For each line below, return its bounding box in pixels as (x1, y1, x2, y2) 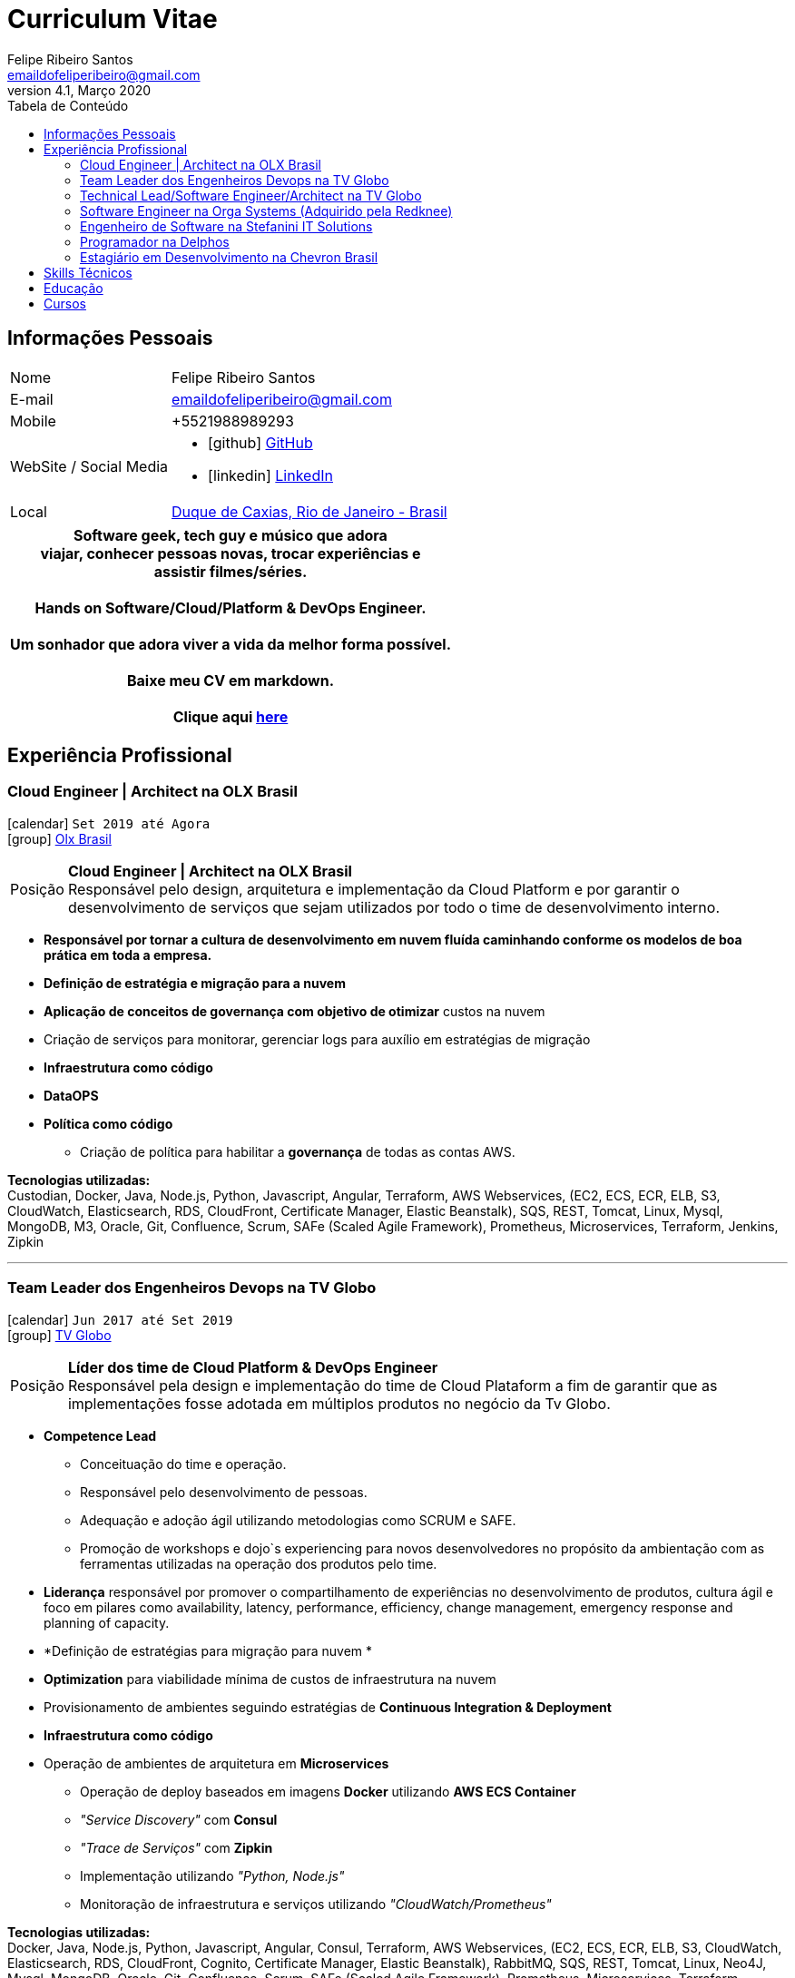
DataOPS (44, 1087, 99, 1103)
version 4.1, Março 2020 (7, 82, 152, 98)
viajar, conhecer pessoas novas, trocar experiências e (40, 543, 421, 563)
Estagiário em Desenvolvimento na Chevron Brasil (80, 249, 378, 265)
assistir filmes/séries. (153, 562, 308, 581)
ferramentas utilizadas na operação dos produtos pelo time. (80, 1555, 437, 1572)
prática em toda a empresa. (44, 946, 212, 963)
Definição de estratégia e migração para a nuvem (44, 974, 346, 991)
